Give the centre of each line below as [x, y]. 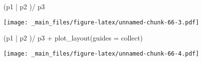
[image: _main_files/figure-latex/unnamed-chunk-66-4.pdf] [101, 53]
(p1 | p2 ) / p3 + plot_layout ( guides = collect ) [73, 38]
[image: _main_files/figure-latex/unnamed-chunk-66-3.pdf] [101, 22]
